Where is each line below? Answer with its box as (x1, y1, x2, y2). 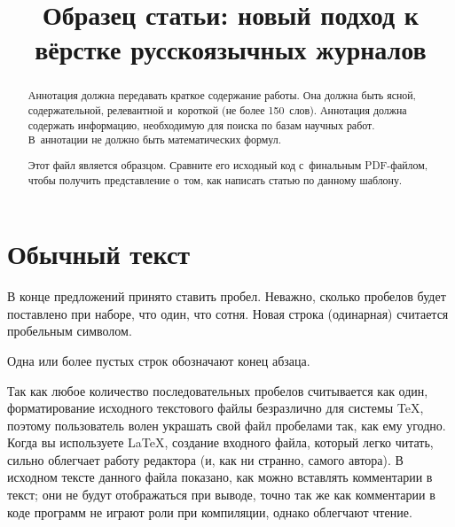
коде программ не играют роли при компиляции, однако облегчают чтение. (7, 502, 412, 521)
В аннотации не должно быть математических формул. (27, 132, 281, 147)
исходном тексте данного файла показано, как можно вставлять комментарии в (7, 468, 433, 486)
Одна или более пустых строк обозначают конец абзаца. (7, 351, 310, 369)
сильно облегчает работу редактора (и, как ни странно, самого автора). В (7, 450, 404, 469)
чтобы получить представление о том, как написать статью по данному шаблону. (27, 172, 403, 187)
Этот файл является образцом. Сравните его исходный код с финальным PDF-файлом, (27, 157, 428, 172)
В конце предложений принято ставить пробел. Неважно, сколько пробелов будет (7, 287, 446, 306)
